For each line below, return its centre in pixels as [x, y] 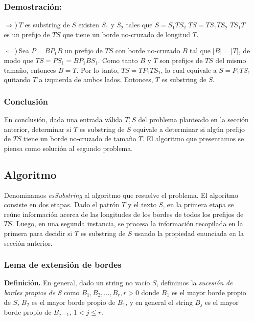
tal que [200, 51]
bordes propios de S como [42, 292]
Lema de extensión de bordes [63, 265]
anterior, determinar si [38, 129]
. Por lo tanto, [98, 70]
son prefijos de [181, 60]
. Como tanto [118, 60]
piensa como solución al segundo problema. [69, 148]
